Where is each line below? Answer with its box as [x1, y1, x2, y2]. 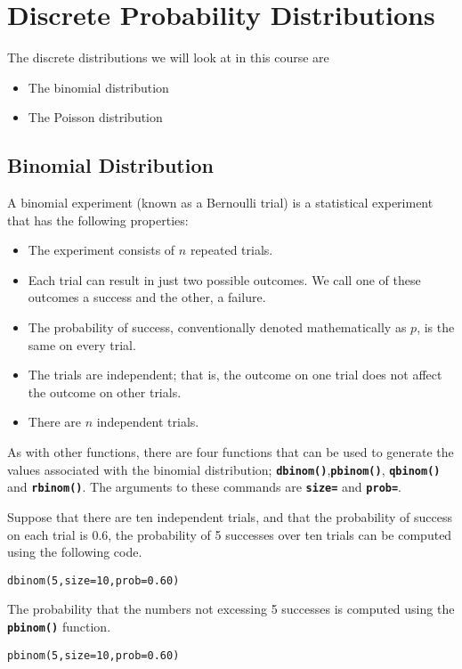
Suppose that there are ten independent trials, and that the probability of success [7, 507, 452, 526]
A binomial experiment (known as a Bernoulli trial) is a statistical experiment [7, 193, 434, 212]
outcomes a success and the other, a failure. [28, 288, 266, 306]
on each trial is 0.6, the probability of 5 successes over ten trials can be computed [7, 525, 452, 543]
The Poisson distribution [28, 108, 163, 126]
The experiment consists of [28, 241, 175, 259]
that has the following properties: [7, 210, 189, 229]
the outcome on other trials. [28, 382, 182, 401]
